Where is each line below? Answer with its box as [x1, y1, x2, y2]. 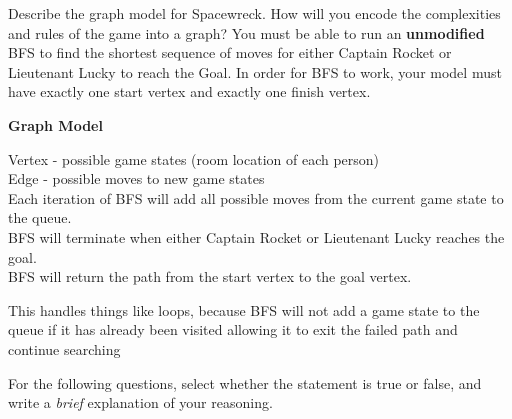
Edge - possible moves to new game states [8, 168, 265, 189]
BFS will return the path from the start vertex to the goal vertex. [8, 266, 412, 287]
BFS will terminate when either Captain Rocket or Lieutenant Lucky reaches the [8, 226, 505, 247]
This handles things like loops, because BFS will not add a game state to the [8, 299, 480, 320]
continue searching [8, 338, 121, 359]
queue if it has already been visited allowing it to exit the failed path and [8, 319, 458, 340]
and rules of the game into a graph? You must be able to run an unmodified [8, 22, 485, 43]
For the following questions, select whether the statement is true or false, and [8, 372, 482, 393]
